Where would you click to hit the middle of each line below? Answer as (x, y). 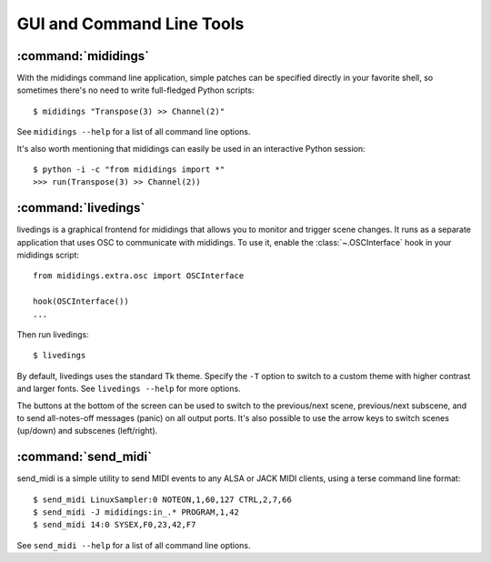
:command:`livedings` (81, 208)
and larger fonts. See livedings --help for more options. (129, 389)
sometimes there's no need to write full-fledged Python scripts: (135, 90)
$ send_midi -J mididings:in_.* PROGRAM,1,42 (136, 512)
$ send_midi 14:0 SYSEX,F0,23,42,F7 (115, 525)
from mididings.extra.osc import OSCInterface (139, 276)
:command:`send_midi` (84, 457)
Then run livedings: (53, 335)
